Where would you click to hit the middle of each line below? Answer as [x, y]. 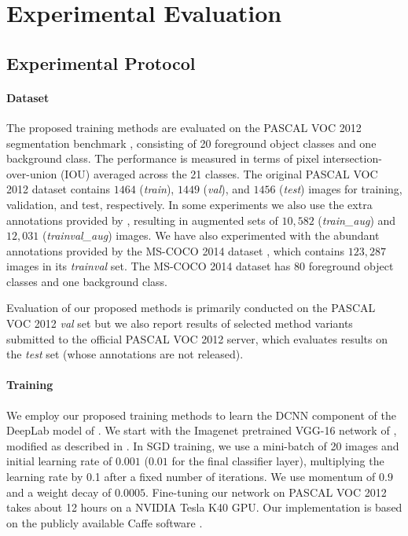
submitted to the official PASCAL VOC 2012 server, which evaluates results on [197, 338]
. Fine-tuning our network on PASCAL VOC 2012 [266, 492]
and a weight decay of [59, 492]
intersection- [352, 158]
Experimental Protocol [101, 62]
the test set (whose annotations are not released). [125, 354]
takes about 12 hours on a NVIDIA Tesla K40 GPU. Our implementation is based [204, 507]
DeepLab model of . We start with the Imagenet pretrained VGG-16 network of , [202, 430]
